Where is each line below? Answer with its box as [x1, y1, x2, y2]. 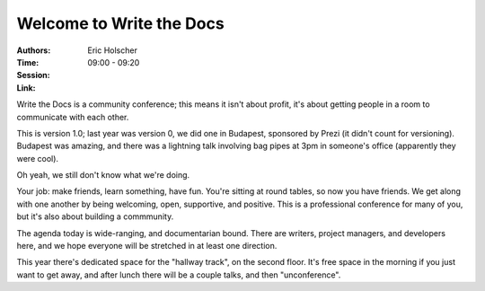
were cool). [16, 153, 58, 163]
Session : [16, 70, 50, 81]
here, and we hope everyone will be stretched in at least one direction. [16, 241, 278, 251]
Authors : [16, 45, 51, 56]
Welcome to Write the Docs [16, 13, 225, 33]
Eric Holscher [87, 45, 138, 56]
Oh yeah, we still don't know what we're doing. [16, 170, 190, 181]
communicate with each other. [16, 111, 129, 122]
